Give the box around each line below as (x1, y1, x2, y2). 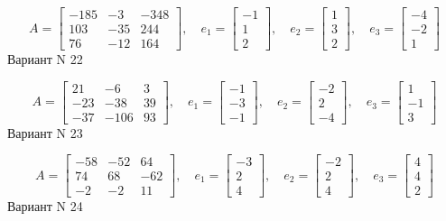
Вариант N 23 (7, 123, 83, 142)
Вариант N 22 (7, 50, 83, 69)
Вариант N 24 (7, 197, 83, 216)
